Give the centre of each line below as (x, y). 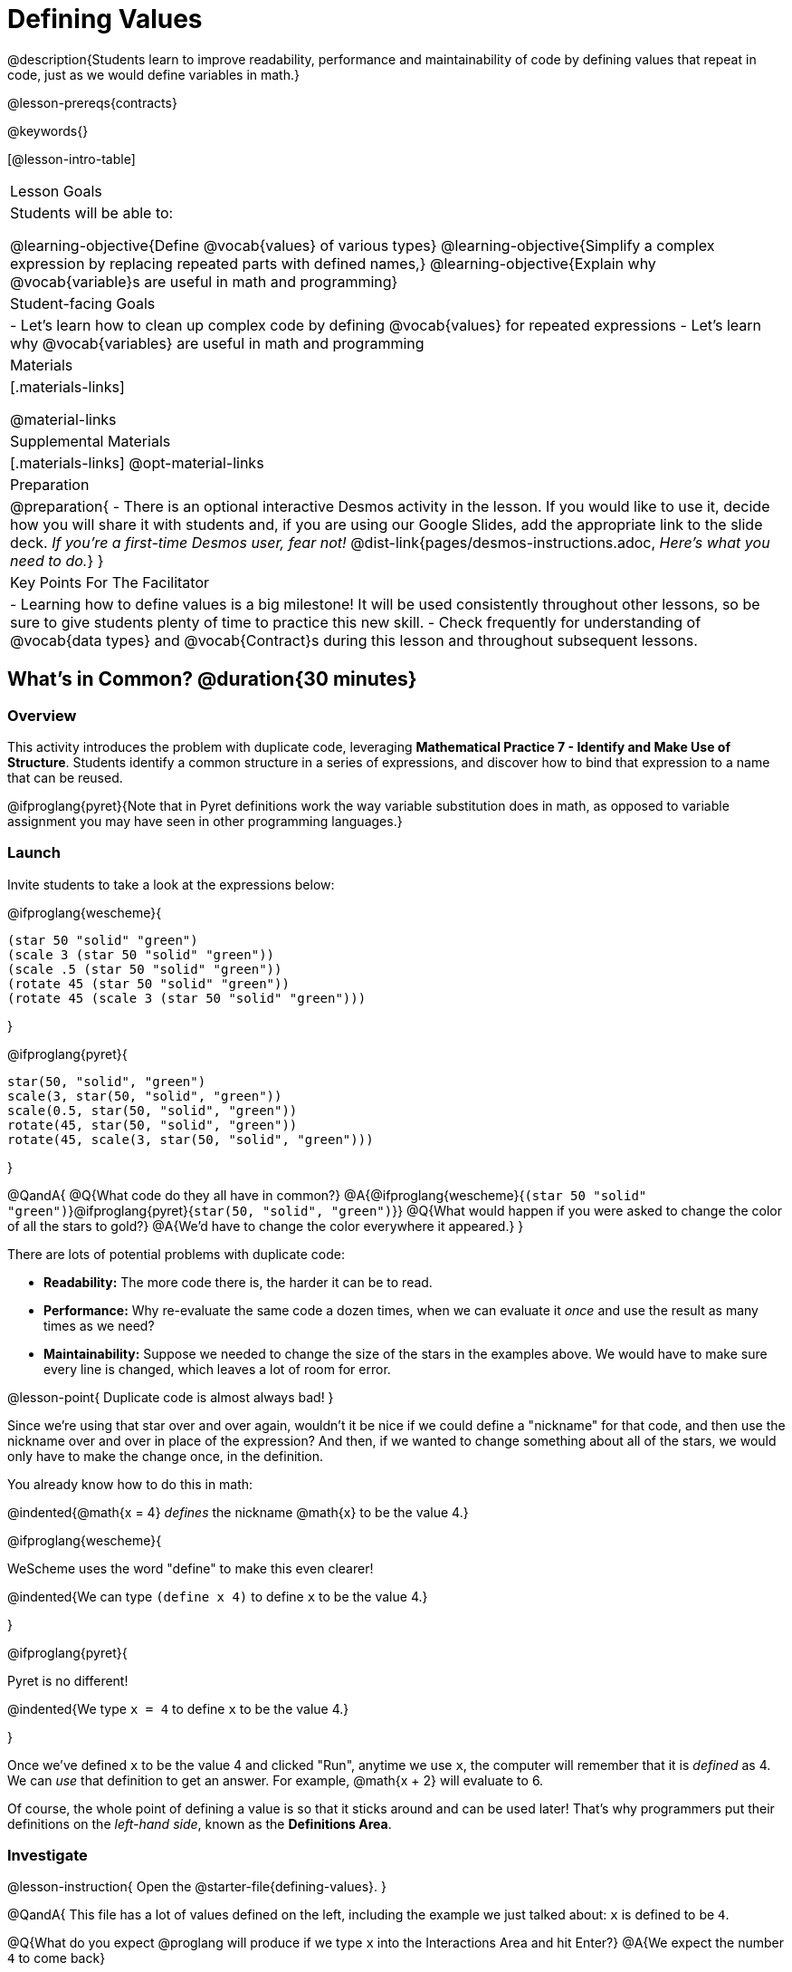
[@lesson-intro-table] (72, 159)
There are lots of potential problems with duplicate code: (176, 1254)
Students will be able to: (92, 212)
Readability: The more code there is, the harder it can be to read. (238, 1282)
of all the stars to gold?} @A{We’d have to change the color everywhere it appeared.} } (266, 1226)
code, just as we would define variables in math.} (153, 74)
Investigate (48, 1856)
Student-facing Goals (83, 303)
